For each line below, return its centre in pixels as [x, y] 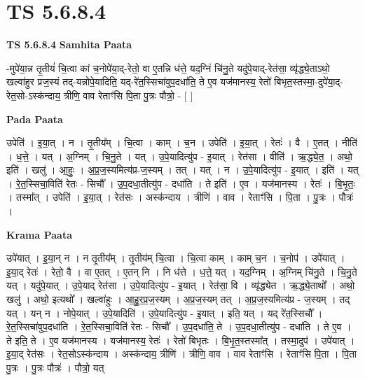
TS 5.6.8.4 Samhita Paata [69, 44]
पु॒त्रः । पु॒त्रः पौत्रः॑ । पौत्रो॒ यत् [55, 367]
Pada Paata [35, 119]
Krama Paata [39, 234]
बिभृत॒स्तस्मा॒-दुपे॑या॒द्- [309, 82]
